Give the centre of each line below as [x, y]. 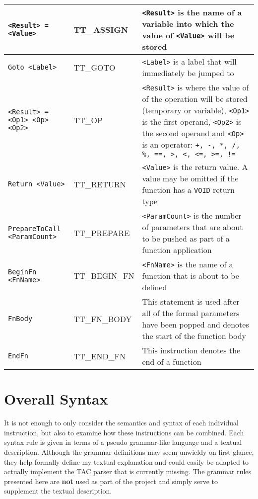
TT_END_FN [100, 356]
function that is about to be [191, 276]
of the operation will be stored [195, 99]
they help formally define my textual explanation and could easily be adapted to [126, 461]
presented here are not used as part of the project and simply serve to [111, 481]
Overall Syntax [56, 399]
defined [155, 287]
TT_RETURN [100, 184]
